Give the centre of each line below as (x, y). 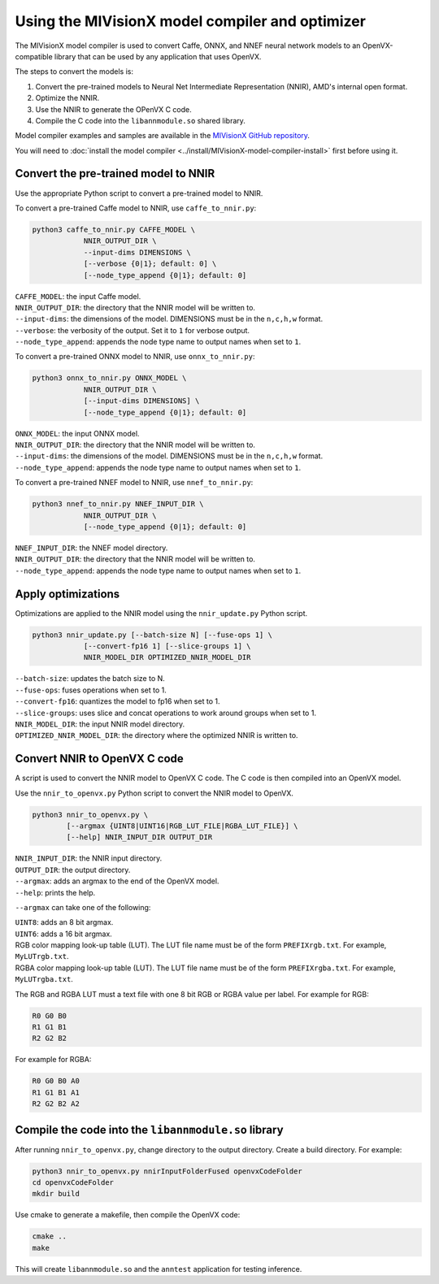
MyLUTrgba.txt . (44, 979)
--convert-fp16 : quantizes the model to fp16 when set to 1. (117, 701)
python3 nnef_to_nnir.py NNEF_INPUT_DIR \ (118, 504)
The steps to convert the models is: (74, 72)
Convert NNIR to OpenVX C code (100, 759)
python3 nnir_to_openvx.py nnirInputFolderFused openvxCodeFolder (167, 1171)
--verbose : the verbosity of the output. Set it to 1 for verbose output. (133, 330)
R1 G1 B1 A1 (56, 1092)
